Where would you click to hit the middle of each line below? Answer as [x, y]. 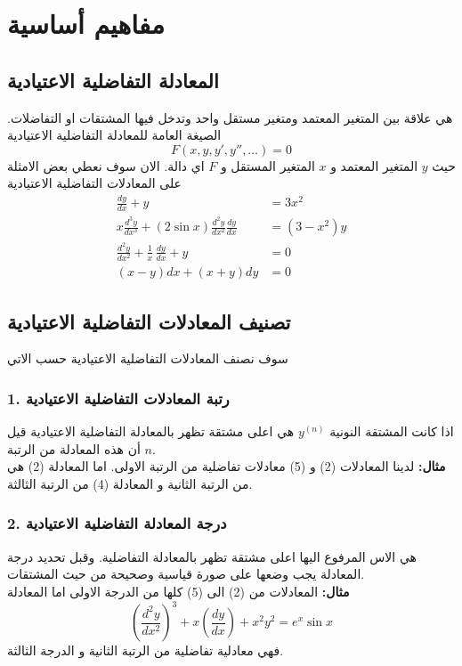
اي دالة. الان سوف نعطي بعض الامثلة [106, 165]
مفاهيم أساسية [86, 24]
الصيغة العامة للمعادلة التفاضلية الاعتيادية [114, 135]
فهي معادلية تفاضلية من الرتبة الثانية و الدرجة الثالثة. [146, 650]
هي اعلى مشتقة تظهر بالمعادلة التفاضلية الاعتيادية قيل [151, 431]
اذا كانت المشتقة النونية [392, 431]
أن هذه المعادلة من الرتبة [74, 448]
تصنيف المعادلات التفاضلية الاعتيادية [149, 321]
